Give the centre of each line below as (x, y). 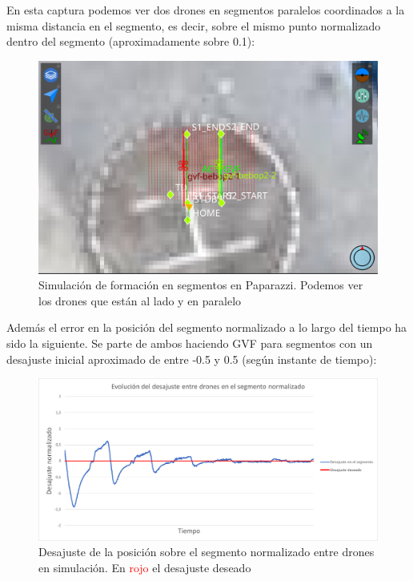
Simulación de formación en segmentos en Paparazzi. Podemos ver (201, 285)
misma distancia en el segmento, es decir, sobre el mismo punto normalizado (194, 25)
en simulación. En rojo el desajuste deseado (145, 567)
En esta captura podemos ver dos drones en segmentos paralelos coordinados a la (206, 10)
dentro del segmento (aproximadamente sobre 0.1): (131, 41)
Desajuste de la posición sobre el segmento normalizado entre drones (206, 552)
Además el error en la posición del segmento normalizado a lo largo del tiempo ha (207, 327)
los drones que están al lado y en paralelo (140, 300)
